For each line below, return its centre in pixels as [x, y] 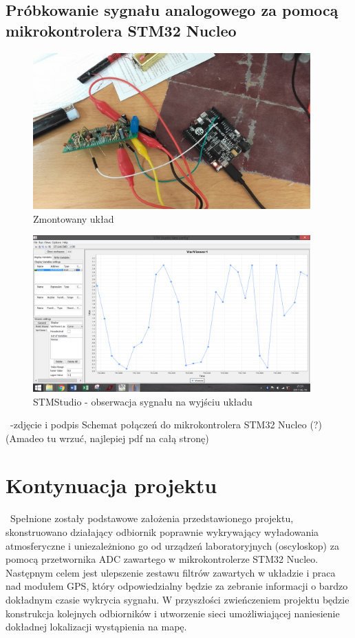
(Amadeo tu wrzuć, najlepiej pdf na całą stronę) [107, 438]
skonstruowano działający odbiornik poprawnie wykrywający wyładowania [162, 532]
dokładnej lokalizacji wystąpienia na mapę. [96, 627]
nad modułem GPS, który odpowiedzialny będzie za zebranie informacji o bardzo [177, 586]
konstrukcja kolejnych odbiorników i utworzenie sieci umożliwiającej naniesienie [173, 613]
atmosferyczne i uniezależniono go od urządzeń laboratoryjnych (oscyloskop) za [172, 545]
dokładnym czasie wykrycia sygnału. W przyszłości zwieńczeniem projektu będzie [177, 599]
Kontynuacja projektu [111, 485]
